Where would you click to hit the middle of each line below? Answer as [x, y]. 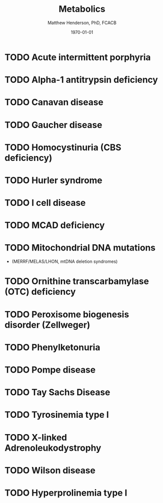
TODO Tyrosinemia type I [57, 415]
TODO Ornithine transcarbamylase [77, 281]
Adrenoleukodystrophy [53, 448]
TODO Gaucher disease [54, 125]
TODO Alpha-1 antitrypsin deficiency [81, 80]
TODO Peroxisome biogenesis [67, 314]
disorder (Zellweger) [47, 325]
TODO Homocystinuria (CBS [63, 147]
